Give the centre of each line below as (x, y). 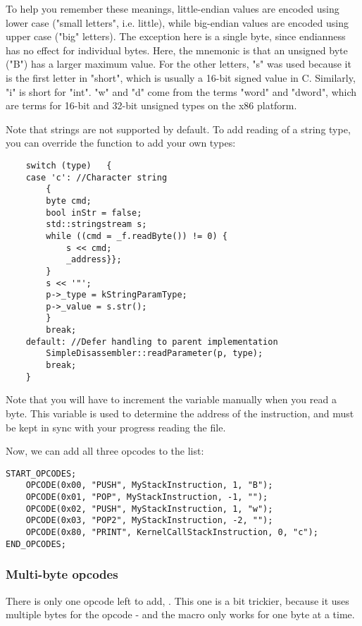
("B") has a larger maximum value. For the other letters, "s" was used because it (179, 64)
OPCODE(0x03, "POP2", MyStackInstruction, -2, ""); (149, 521)
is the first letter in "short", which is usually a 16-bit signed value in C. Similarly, (181, 77)
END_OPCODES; (36, 544)
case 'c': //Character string (96, 177)
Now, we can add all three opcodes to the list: (105, 451)
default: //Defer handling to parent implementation (152, 342)
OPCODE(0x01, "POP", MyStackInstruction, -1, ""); (147, 497)
